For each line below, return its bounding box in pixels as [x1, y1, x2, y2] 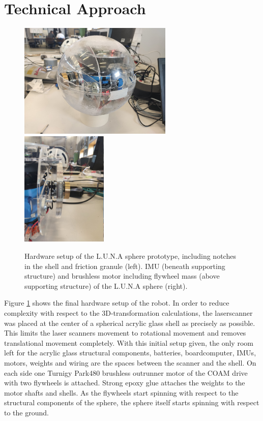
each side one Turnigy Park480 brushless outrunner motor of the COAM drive [4, 367, 248, 378]
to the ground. [4, 407, 49, 417]
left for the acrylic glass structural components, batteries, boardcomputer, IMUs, [4, 347, 256, 358]
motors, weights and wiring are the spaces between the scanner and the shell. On [4, 357, 256, 368]
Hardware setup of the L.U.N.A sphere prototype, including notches [24, 251, 236, 261]
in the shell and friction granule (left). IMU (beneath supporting [24, 260, 225, 271]
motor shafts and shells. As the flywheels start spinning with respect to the [4, 387, 239, 398]
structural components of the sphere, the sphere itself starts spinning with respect [4, 397, 259, 408]
